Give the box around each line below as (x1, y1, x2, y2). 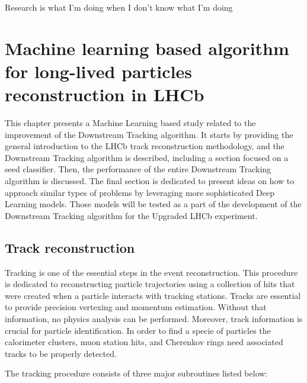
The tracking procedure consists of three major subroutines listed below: (5, 367, 268, 379)
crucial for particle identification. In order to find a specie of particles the (5, 324, 271, 336)
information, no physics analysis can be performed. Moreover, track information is (5, 313, 303, 325)
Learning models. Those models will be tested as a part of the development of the (5, 198, 302, 210)
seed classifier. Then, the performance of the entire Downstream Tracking (5, 163, 271, 175)
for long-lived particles (5, 59, 192, 83)
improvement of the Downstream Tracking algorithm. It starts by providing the (5, 128, 293, 140)
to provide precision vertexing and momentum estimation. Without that (5, 301, 267, 313)
